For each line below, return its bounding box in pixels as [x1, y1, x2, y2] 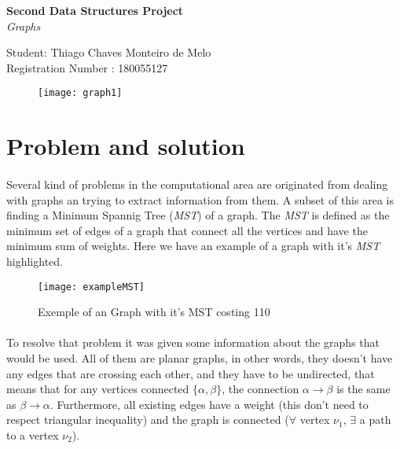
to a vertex [6, 426, 59, 443]
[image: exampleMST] [38, 281, 145, 293]
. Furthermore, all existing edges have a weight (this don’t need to [50, 396, 369, 412]
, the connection [222, 381, 299, 397]
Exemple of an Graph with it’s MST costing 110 [38, 304, 270, 320]
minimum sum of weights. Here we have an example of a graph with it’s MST [6, 237, 380, 254]
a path [359, 411, 391, 428]
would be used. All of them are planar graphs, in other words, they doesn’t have [6, 350, 393, 366]
